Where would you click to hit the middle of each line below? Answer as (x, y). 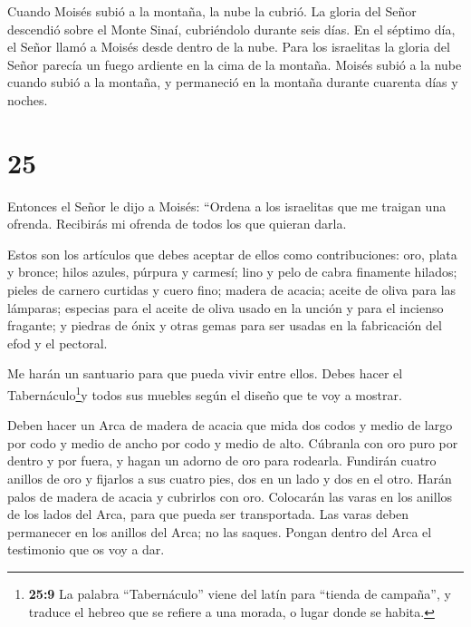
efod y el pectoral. (58, 343)
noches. (28, 99)
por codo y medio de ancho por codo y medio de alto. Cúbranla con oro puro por (233, 442)
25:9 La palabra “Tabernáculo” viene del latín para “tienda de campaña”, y (240, 594)
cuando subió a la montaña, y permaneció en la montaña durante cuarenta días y (233, 82)
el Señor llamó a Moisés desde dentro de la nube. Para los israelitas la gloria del (229, 47)
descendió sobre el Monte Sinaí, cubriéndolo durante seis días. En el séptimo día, (231, 29)
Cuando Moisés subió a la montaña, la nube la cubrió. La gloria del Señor (212, 11)
